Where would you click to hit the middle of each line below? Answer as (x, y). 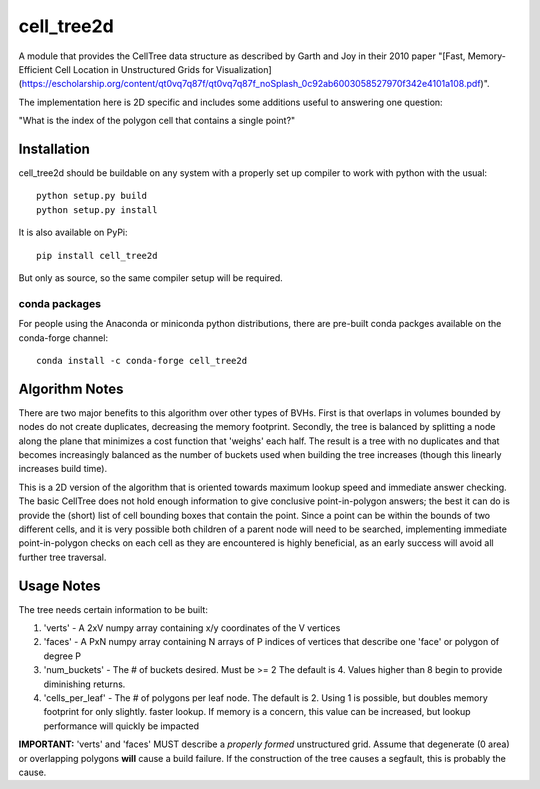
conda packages (60, 303)
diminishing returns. (84, 684)
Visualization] (243, 69)
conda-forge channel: (63, 337)
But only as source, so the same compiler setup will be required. (151, 277)
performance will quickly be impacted (121, 726)
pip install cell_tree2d (97, 255)
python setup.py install (97, 209)
